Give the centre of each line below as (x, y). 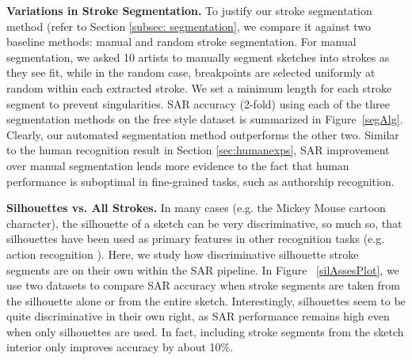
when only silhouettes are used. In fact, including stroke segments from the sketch (205, 331)
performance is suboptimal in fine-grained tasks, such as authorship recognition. (200, 181)
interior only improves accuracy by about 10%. (120, 347)
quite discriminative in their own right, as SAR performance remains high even (198, 316)
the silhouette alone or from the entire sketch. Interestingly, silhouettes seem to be (206, 300)
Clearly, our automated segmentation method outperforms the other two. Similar (203, 134)
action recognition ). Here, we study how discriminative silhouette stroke (183, 254)
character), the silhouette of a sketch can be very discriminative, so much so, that (204, 223)
